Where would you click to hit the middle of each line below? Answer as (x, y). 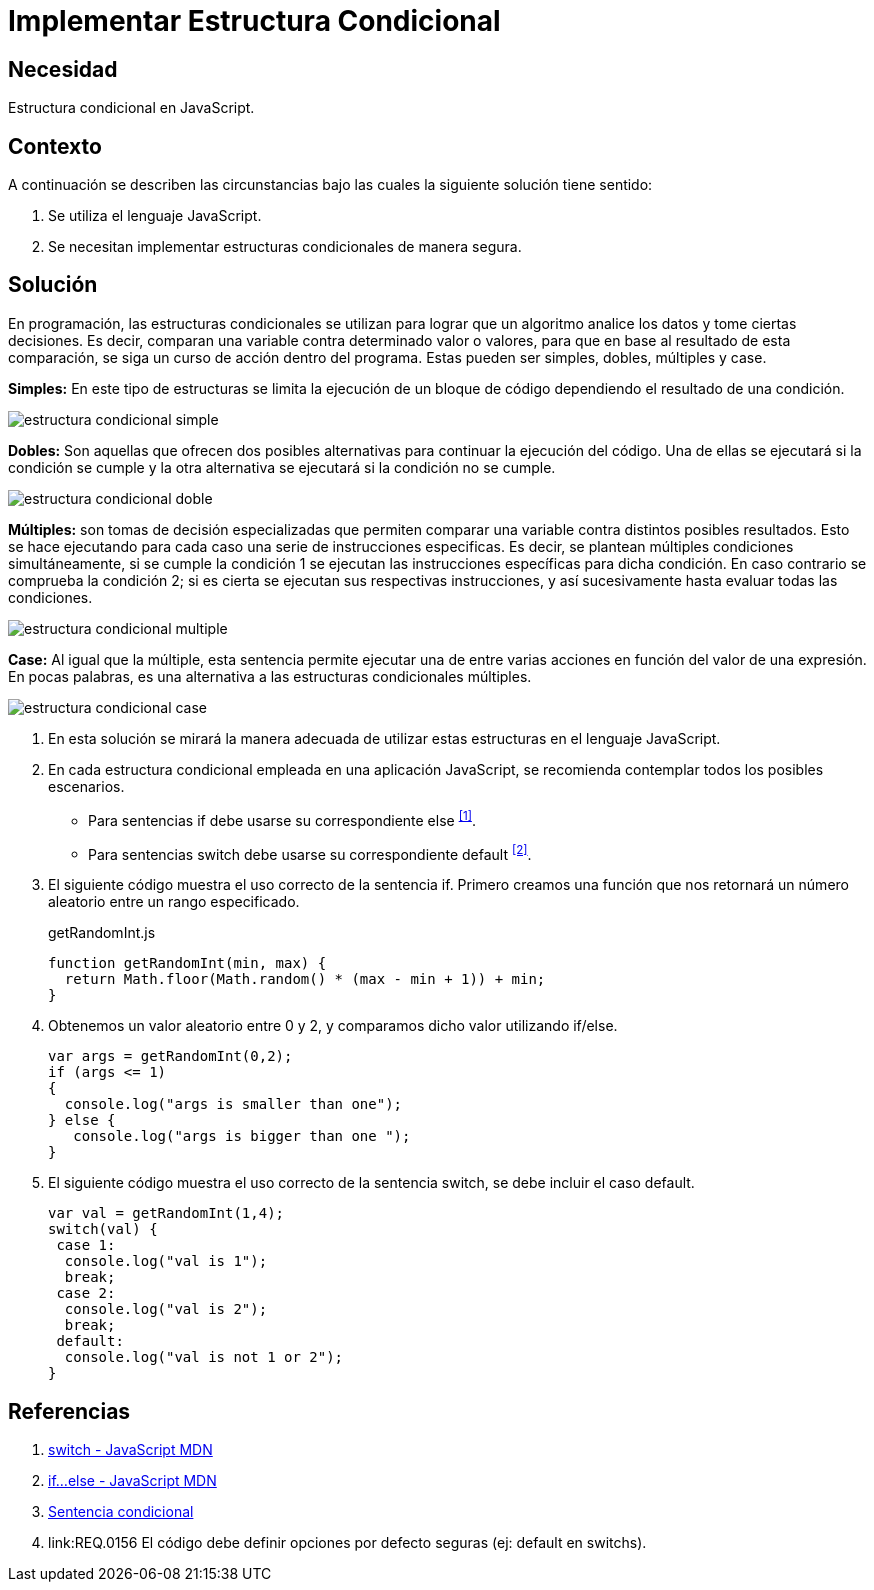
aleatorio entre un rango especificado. (174, 902)
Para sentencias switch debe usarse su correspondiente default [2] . (310, 852)
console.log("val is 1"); (166, 1261)
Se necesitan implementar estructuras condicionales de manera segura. (285, 247)
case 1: (86, 1245)
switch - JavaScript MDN (130, 1450)
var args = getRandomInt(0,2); (170, 1056)
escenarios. (86, 786)
